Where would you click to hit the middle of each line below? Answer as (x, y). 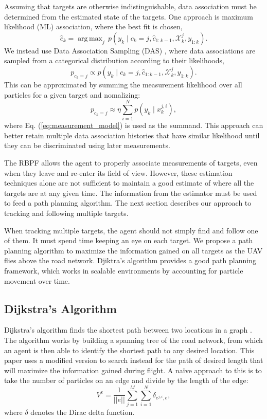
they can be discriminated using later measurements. (87, 145)
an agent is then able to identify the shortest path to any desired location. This (129, 350)
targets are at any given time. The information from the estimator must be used (131, 193)
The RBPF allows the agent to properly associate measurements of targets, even (131, 163)
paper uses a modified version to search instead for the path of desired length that (134, 360)
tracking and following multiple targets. (66, 213)
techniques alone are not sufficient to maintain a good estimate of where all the (129, 183)
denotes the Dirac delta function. (83, 412)
